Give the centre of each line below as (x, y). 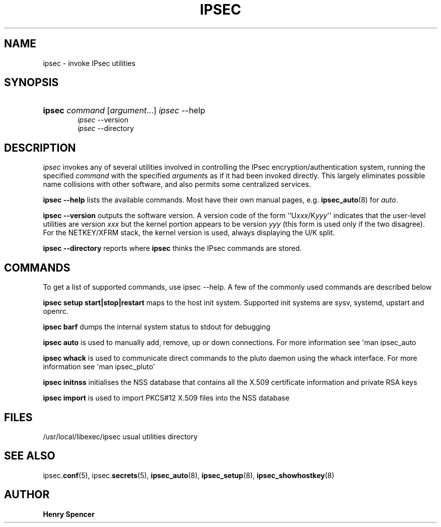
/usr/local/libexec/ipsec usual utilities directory (120, 436)
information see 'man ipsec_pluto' (99, 367)
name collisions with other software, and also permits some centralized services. (177, 184)
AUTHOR (27, 495)
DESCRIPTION (40, 148)
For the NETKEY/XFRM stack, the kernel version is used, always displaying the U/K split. (189, 233)
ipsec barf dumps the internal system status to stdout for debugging (157, 327)
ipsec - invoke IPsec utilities (89, 63)
